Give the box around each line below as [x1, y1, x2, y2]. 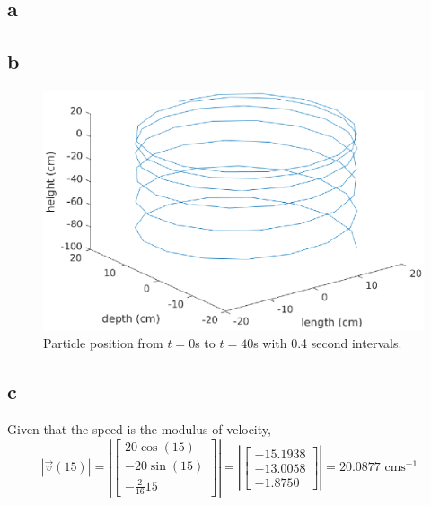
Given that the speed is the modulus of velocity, [7, 420, 271, 439]
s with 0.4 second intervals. [253, 334, 402, 353]
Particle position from [43, 334, 163, 353]
